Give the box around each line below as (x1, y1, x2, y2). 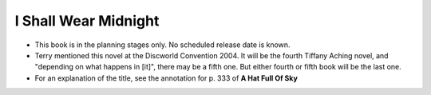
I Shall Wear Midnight (14, 12, 160, 30)
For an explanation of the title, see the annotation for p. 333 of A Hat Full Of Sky (34, 73, 299, 83)
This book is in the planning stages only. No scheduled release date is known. (34, 40, 291, 49)
